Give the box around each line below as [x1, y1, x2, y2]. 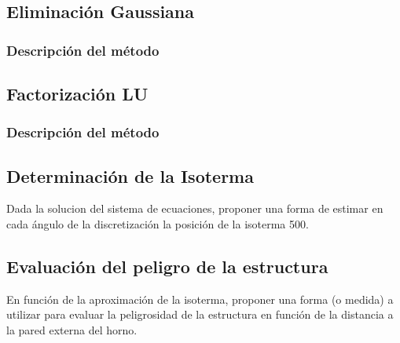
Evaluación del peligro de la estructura [6, 254, 328, 279]
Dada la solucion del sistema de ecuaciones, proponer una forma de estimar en [6, 200, 383, 217]
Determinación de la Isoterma [6, 163, 254, 188]
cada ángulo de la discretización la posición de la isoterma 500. [6, 216, 309, 232]
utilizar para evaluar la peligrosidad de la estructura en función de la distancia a [6, 306, 394, 323]
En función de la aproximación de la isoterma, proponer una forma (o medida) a [6, 290, 394, 307]
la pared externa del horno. [6, 322, 138, 338]
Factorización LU [6, 82, 149, 106]
